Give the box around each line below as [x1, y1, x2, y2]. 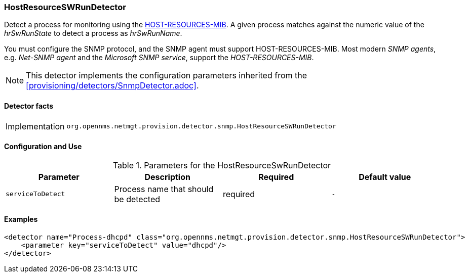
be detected [114, 194, 160, 204]
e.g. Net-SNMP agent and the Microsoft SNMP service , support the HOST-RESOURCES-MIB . [4, 53, 314, 62]
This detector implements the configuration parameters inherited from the [26, 70, 307, 81]
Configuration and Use [4, 142, 82, 151]
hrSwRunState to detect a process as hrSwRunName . [4, 29, 182, 38]
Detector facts [4, 101, 54, 110]
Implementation [6, 121, 65, 131]
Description [144, 171, 190, 182]
